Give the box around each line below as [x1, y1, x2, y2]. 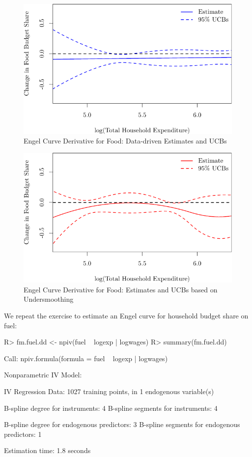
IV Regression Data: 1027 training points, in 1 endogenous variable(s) [4, 386, 214, 396]
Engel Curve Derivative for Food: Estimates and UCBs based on [24, 284, 218, 294]
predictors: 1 [4, 428, 42, 439]
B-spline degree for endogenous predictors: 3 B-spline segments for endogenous [4, 419, 240, 429]
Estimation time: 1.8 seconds [4, 445, 91, 456]
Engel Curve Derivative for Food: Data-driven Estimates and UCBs [24, 136, 227, 146]
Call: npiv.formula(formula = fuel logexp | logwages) [4, 353, 168, 363]
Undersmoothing [24, 294, 74, 304]
